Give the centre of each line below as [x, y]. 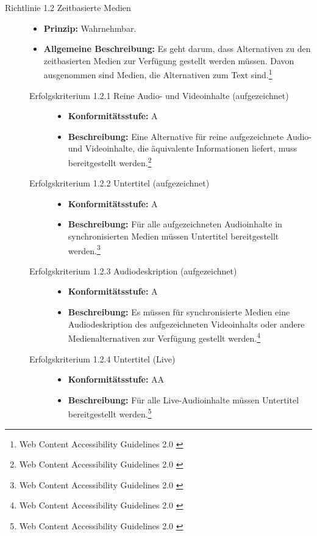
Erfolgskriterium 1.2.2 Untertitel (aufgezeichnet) [119, 183]
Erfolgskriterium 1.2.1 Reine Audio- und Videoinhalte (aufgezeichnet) [159, 95]
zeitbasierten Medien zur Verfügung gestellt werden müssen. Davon [169, 60]
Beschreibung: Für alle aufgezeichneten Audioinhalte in [175, 224]
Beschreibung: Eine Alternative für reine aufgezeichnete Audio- [190, 136]
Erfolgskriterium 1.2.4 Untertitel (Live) [102, 358]
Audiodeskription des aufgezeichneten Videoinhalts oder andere [186, 324]
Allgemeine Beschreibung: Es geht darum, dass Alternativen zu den [177, 49]
